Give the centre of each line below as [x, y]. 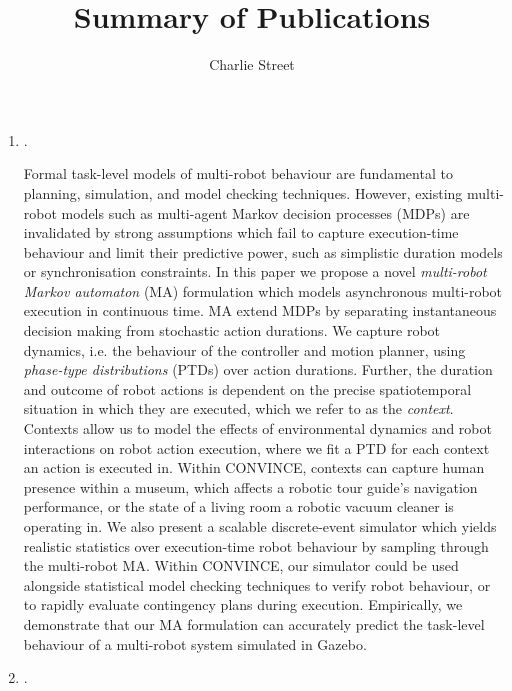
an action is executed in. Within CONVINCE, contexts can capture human [254, 467]
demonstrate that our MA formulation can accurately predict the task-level [254, 623]
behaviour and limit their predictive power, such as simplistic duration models [263, 251]
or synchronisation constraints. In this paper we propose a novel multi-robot [255, 271]
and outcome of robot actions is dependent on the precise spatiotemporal [247, 388]
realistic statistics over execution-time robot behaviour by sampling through [256, 545]
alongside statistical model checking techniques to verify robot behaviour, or [257, 584]
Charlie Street [252, 64]
